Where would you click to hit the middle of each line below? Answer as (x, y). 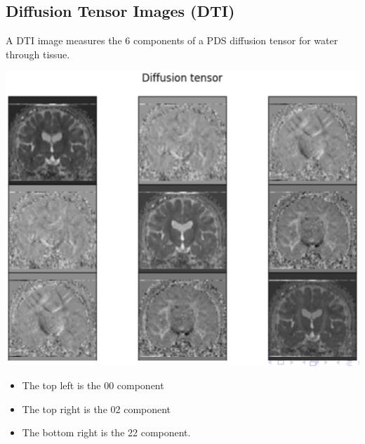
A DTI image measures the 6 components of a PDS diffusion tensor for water (172, 40)
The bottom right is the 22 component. (106, 432)
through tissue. (38, 54)
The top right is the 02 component (97, 409)
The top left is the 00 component (93, 385)
